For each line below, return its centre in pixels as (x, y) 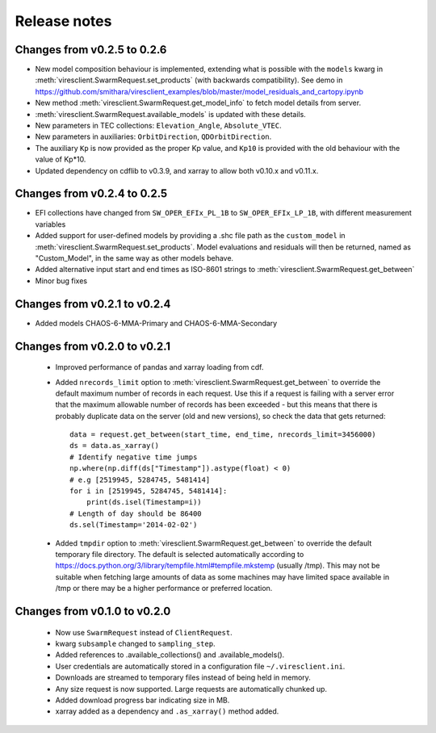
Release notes (63, 21)
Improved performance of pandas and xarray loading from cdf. (159, 367)
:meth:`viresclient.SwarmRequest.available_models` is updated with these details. (170, 114)
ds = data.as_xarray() (115, 446)
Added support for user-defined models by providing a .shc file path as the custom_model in (191, 236)
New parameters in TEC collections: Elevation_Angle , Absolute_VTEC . (158, 126)
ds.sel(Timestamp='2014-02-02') (134, 525)
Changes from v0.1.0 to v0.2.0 (93, 611)
